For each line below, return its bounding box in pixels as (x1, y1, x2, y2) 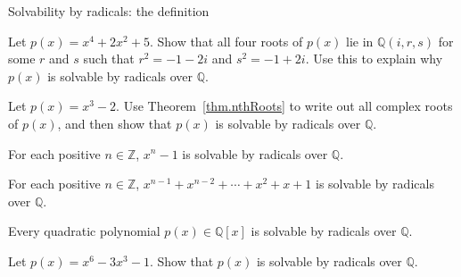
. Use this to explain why (305, 49, 443, 68)
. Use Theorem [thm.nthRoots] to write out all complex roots (116, 97, 453, 115)
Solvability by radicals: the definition (8, 2, 210, 20)
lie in (346, 31, 374, 50)
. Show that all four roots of (149, 31, 303, 50)
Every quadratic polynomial (8, 222, 161, 240)
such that (83, 49, 135, 68)
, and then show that (57, 113, 172, 132)
